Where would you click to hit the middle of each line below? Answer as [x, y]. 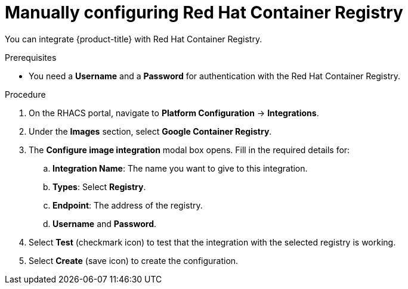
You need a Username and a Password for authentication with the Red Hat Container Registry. [215, 76]
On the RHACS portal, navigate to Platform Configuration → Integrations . [174, 113]
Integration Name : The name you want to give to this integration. [180, 168]
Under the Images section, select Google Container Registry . [150, 131]
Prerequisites [31, 57]
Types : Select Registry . [99, 187]
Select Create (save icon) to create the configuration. [134, 260]
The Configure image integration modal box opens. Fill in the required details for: [189, 150]
